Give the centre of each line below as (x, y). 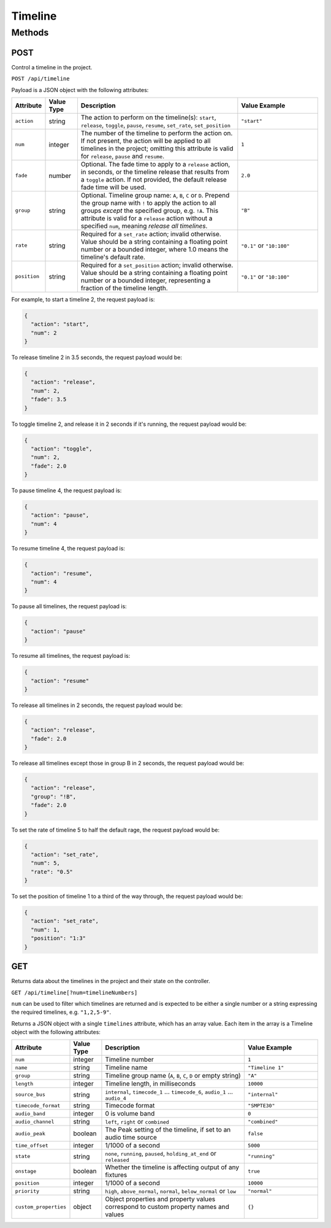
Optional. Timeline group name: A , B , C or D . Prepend (155, 195)
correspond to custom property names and (167, 1207)
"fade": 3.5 (49, 400)
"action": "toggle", (62, 449)
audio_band (30, 1114)
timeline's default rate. (113, 257)
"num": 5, (46, 863)
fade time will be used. (113, 187)
